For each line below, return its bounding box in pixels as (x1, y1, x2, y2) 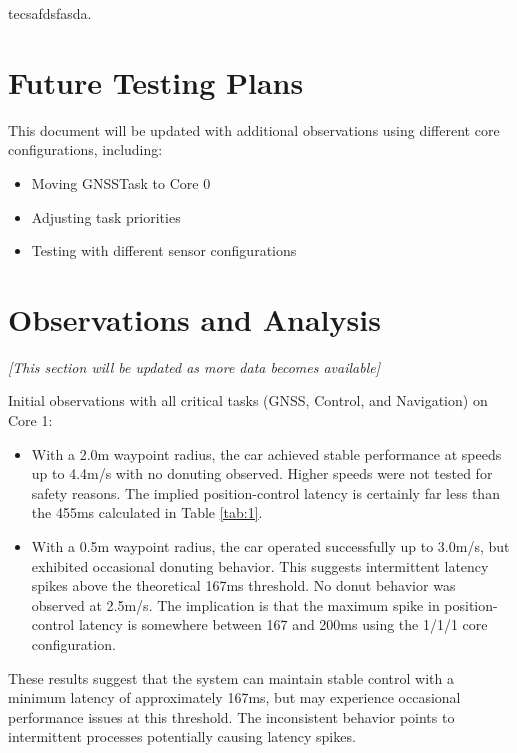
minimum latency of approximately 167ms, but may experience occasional (8, 687, 461, 708)
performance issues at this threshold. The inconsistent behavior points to (8, 706, 455, 727)
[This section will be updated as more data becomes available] (8, 356, 380, 377)
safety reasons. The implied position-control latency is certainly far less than (31, 482, 500, 503)
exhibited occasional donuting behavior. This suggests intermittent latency (31, 555, 489, 576)
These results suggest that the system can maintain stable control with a (8, 667, 454, 688)
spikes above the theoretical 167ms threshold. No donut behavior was (31, 575, 456, 596)
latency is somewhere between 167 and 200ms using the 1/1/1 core (78, 614, 488, 635)
